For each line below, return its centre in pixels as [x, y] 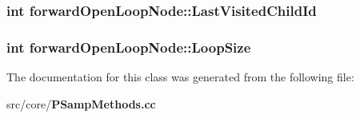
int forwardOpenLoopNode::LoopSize [129, 47]
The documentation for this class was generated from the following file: [180, 77]
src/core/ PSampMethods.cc [81, 103]
